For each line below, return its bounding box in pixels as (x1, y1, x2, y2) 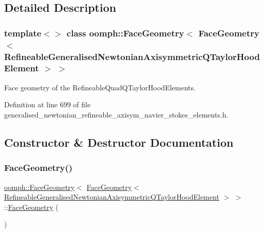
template (4, 26, 42, 39)
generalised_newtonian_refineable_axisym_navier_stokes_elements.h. (4, 109, 229, 120)
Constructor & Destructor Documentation (4, 134, 234, 150)
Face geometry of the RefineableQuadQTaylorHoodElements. (4, 82, 196, 92)
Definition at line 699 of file (4, 99, 91, 110)
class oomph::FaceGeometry (66, 26, 184, 39)
